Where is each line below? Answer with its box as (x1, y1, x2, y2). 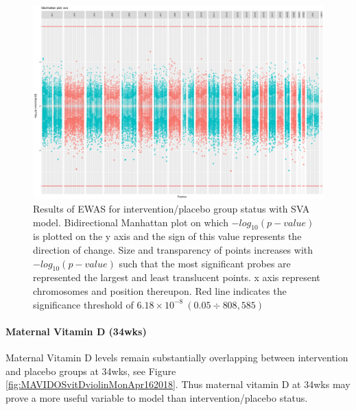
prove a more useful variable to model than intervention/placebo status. (5, 390, 308, 405)
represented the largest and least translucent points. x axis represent (33, 270, 320, 285)
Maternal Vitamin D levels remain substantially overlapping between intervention (5, 350, 348, 364)
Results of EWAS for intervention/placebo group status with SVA (33, 201, 310, 215)
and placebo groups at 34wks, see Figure (5, 363, 176, 378)
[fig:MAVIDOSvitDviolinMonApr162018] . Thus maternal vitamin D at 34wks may (5, 377, 351, 391)
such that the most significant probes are (119, 256, 291, 270)
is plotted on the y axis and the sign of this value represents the (33, 229, 302, 243)
